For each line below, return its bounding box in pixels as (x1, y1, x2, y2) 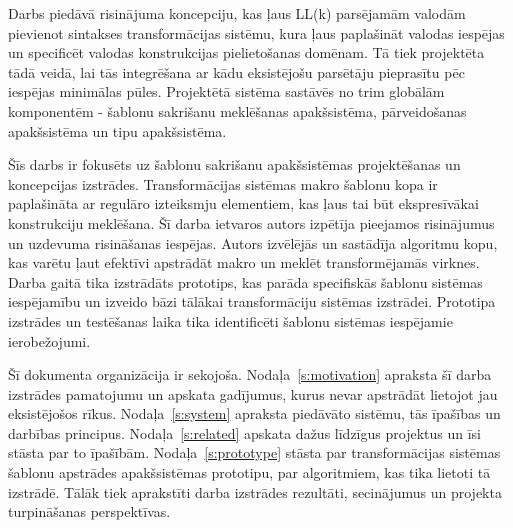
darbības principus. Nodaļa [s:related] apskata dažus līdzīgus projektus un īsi (8, 422, 481, 443)
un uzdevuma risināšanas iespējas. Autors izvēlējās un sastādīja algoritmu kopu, (8, 232, 498, 253)
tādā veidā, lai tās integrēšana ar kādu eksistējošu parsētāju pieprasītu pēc (8, 61, 465, 82)
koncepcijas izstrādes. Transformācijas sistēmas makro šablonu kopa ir (8, 173, 438, 194)
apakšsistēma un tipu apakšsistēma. (8, 120, 227, 141)
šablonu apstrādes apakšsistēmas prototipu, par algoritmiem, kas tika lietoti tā (8, 462, 491, 483)
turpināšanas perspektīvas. (8, 501, 171, 522)
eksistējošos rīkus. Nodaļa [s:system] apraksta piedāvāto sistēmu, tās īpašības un (8, 403, 501, 424)
